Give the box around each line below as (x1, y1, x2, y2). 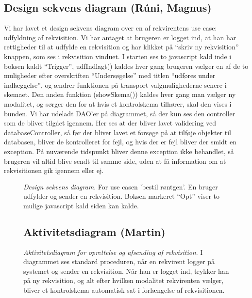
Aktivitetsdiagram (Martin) (23, 224, 166, 239)
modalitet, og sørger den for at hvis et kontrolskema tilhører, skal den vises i (4, 98, 232, 109)
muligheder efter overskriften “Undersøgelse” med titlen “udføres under (4, 70, 216, 80)
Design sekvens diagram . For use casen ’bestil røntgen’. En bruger (23, 181, 218, 191)
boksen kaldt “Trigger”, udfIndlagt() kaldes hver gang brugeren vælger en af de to (4, 61, 249, 71)
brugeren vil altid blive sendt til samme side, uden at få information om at (4, 156, 226, 166)
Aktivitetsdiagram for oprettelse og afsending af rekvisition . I (23, 247, 203, 257)
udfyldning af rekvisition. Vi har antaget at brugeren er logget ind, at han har (4, 32, 236, 42)
